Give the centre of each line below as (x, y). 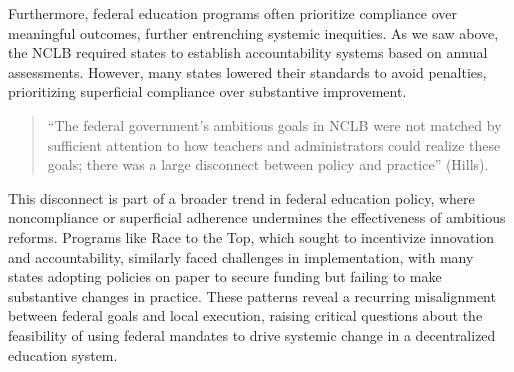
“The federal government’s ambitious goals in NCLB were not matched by (274, 124)
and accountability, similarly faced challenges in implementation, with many (241, 256)
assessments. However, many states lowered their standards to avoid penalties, (247, 71)
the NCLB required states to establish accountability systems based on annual (248, 52)
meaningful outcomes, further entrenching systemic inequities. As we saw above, (253, 32)
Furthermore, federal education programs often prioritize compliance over (233, 13)
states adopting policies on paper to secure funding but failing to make (225, 276)
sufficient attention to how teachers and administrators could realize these (274, 144)
